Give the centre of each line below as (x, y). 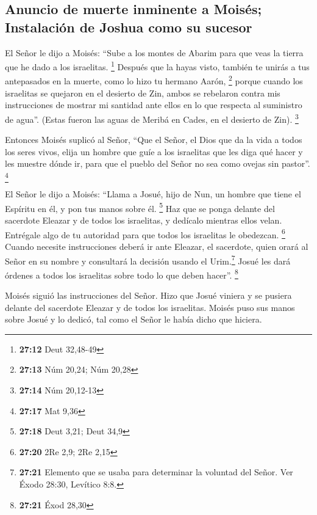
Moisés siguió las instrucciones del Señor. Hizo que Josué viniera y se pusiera (148, 295)
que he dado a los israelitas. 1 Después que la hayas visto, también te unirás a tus (157, 66)
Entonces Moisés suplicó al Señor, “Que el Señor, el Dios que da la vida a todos (154, 140)
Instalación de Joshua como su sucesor (129, 27)
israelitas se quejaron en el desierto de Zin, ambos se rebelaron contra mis (143, 93)
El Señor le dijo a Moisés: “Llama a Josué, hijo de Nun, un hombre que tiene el (153, 194)
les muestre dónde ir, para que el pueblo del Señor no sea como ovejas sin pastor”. (158, 163)
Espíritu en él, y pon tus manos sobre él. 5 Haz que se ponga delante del (140, 207)
